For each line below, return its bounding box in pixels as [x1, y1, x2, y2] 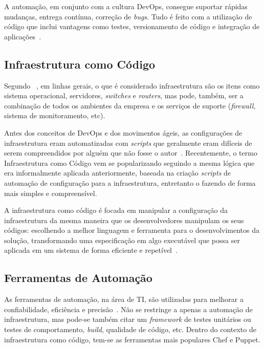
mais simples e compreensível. [4, 187, 97, 198]
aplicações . [4, 31, 41, 41]
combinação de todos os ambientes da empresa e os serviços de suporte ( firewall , [4, 100, 256, 111]
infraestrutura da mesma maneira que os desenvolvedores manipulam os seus [4, 214, 244, 225]
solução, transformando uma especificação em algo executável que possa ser [4, 234, 240, 245]
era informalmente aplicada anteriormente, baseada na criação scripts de [4, 167, 231, 178]
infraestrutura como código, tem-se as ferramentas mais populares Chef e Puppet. [4, 334, 260, 344]
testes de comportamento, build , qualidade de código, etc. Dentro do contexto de [4, 324, 256, 335]
